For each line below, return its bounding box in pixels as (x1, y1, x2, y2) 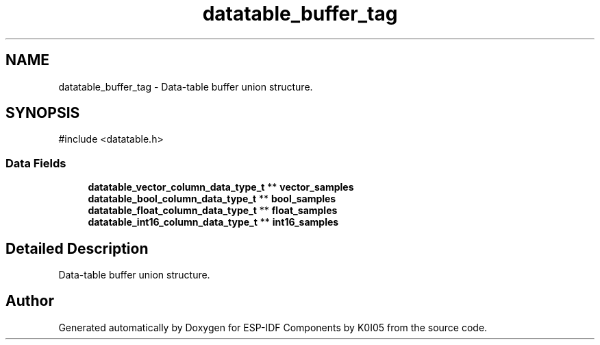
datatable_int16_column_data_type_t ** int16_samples (88, 216, 339, 228)
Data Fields (5, 156, 66, 170)
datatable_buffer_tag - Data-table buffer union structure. (58, 80, 313, 93)
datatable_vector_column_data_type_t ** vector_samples (88, 181, 354, 193)
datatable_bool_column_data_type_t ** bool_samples (88, 193, 336, 205)
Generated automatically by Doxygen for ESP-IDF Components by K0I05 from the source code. (58, 321, 488, 333)
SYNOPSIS (5, 104, 80, 122)
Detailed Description (5, 239, 149, 257)
